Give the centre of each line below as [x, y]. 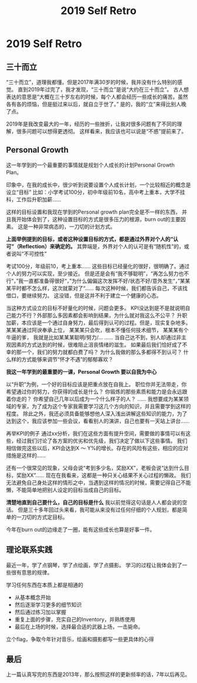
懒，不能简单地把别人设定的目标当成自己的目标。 [65, 490]
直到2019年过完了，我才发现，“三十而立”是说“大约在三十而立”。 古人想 [103, 89]
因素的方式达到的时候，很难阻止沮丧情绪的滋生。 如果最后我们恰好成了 [96, 344]
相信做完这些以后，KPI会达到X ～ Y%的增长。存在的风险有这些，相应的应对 [97, 448]
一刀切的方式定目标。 [42, 517]
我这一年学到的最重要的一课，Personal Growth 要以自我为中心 [81, 371]
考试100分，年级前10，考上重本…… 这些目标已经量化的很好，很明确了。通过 [98, 266]
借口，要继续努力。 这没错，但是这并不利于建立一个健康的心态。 [84, 295]
